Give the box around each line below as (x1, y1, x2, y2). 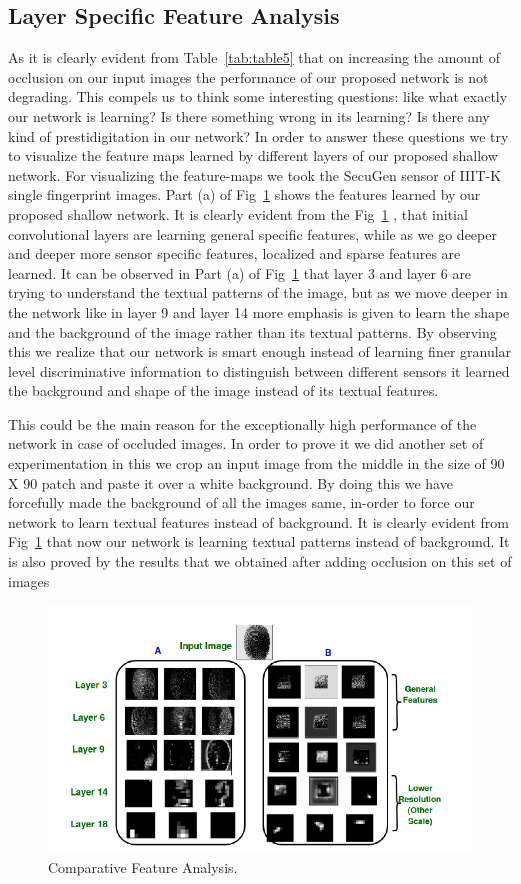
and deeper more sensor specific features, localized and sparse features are (8, 243, 461, 264)
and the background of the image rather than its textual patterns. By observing (8, 321, 497, 342)
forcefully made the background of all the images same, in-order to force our (8, 492, 475, 513)
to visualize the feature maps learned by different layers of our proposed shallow (8, 145, 498, 166)
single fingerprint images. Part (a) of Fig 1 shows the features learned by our (8, 184, 481, 205)
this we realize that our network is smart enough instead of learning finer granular (8, 341, 512, 362)
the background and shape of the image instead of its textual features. (8, 380, 439, 401)
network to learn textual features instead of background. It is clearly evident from (8, 511, 509, 532)
